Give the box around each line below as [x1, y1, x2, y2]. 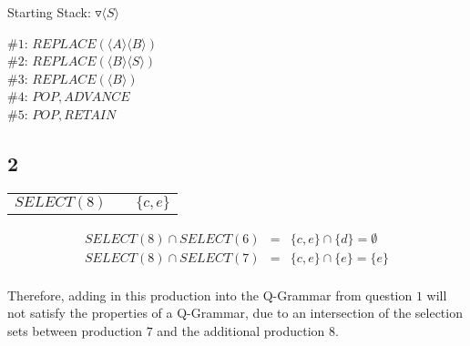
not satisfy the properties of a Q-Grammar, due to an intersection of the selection [7, 303, 463, 322]
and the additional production [157, 321, 325, 341]
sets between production [7, 321, 142, 341]
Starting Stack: [7, 3, 91, 21]
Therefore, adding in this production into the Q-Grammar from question [7, 285, 413, 304]
